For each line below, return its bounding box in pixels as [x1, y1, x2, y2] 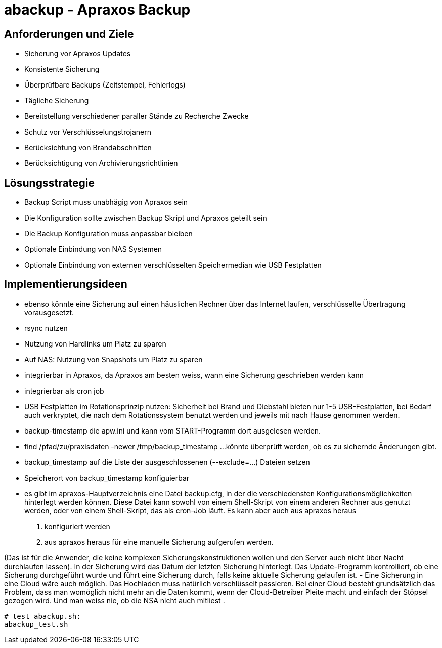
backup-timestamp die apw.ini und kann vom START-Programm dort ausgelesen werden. [24, 426, 321, 435]
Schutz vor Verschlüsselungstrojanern [24, 127, 152, 137]
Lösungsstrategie [4, 176, 95, 189]
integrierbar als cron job [24, 386, 104, 395]
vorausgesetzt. [24, 308, 74, 317]
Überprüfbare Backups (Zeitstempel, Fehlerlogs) [24, 80, 186, 90]
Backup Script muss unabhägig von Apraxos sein [24, 198, 188, 207]
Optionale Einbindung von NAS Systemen [24, 245, 162, 254]
